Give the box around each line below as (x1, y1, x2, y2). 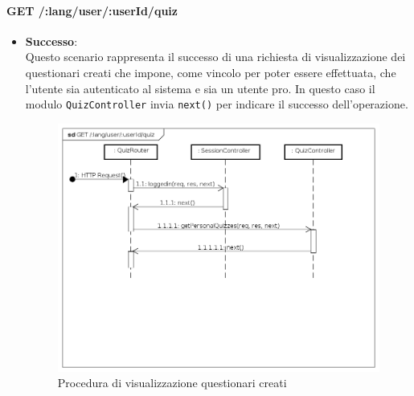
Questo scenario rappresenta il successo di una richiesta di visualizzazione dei (25, 48, 406, 65)
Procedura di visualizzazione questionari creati (57, 374, 287, 391)
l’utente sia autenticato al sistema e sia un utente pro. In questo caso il (25, 80, 375, 96)
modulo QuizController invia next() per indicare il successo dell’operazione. (25, 96, 408, 112)
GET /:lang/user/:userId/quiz (6, 2, 178, 18)
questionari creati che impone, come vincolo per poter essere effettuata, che (25, 63, 396, 80)
